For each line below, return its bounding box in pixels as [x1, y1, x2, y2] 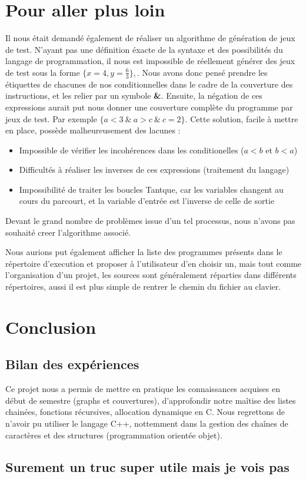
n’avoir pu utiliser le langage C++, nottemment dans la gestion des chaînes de [5, 417, 288, 429]
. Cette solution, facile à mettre [185, 112, 298, 125]
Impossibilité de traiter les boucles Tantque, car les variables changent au [19, 183, 284, 195]
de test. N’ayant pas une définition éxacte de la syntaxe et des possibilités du [5, 43, 283, 55]
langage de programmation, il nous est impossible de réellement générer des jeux [5, 55, 295, 67]
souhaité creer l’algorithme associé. [5, 226, 131, 238]
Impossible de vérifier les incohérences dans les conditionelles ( [19, 143, 244, 156]
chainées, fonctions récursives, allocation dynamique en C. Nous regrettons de [5, 406, 285, 418]
